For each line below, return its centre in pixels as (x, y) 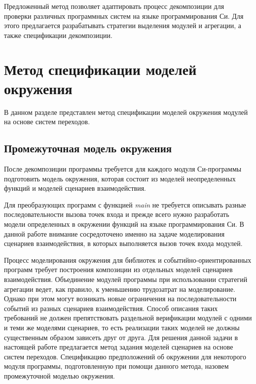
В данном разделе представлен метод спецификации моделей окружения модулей (126, 112)
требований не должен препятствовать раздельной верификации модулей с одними (128, 318)
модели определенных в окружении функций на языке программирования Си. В (124, 224)
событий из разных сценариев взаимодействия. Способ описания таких (111, 308)
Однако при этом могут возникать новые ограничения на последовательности (120, 298)
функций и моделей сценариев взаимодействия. (75, 188)
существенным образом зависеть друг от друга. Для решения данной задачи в (121, 337)
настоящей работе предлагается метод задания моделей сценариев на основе (119, 347)
